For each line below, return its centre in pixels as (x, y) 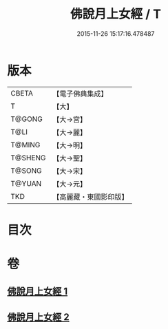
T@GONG (27, 119)
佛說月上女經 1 (38, 291)
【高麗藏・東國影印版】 (91, 197)
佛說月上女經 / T (116, 14)
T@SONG (27, 171)
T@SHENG (28, 158)
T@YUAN (26, 183)
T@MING (25, 145)
